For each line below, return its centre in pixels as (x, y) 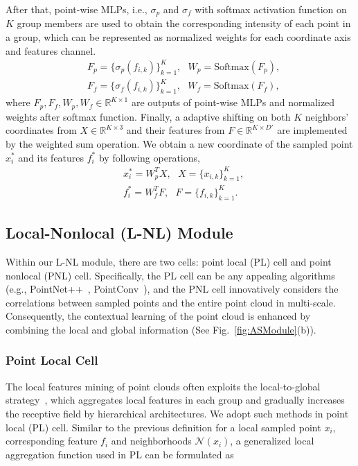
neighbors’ (327, 116)
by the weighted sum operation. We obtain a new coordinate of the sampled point (179, 143)
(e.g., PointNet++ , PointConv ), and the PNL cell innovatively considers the (172, 289)
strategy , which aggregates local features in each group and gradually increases (175, 400)
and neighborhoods (151, 441)
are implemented (312, 130)
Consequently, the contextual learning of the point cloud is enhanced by (158, 316)
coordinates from (41, 130)
